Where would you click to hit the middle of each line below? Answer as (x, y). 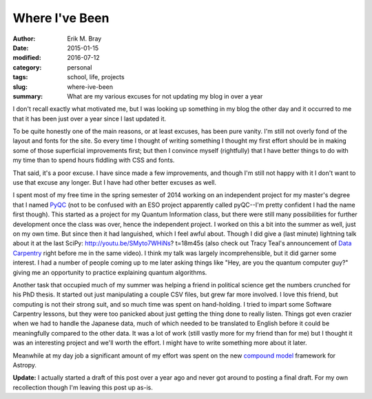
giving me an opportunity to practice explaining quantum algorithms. (110, 272)
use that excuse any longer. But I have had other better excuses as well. (115, 183)
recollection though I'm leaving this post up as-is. (83, 387)
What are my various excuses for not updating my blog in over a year (165, 96)
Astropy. (25, 365)
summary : (28, 96)
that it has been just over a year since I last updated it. (90, 119)
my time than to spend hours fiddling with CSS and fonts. (94, 160)
